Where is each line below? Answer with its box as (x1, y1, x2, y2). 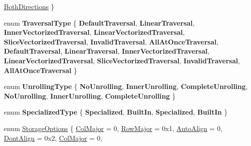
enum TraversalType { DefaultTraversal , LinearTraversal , (4, 17, 195, 28)
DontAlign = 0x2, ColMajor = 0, (4, 132, 102, 143)
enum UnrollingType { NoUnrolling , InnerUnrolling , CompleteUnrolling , (4, 81, 248, 91)
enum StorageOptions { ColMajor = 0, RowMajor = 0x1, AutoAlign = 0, (4, 123, 222, 133)
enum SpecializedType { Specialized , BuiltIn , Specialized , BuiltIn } (4, 107, 228, 117)
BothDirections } (4, 1, 54, 11)
